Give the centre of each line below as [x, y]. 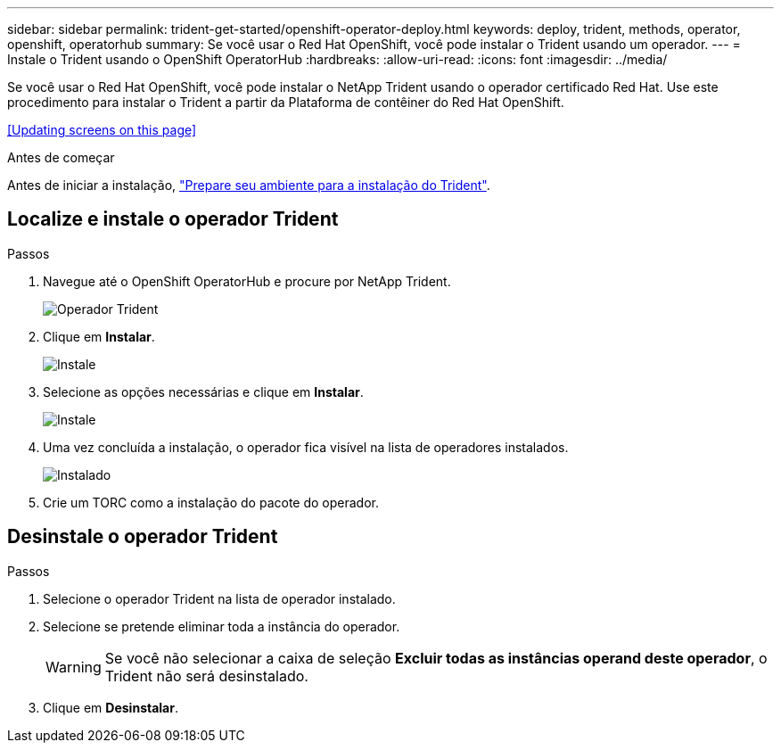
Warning [74, 667]
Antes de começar [61, 157]
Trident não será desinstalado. [206, 676]
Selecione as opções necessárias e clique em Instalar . [203, 391]
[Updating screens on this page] [102, 130]
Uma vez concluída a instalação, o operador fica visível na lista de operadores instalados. [306, 447]
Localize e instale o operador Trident [173, 219]
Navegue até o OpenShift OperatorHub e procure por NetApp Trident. [247, 281]
